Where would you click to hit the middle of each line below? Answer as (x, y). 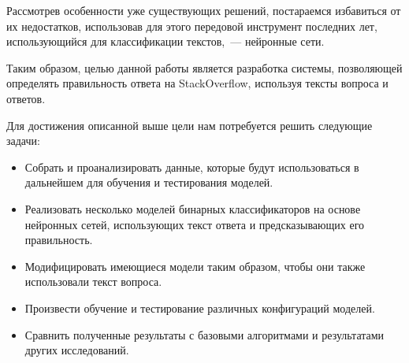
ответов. (26, 98)
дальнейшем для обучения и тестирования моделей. (149, 182)
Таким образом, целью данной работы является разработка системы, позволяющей (204, 67)
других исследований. (77, 350)
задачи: (23, 141)
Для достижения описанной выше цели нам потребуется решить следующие (190, 125)
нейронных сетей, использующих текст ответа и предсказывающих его (195, 224)
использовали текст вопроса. (93, 282)
